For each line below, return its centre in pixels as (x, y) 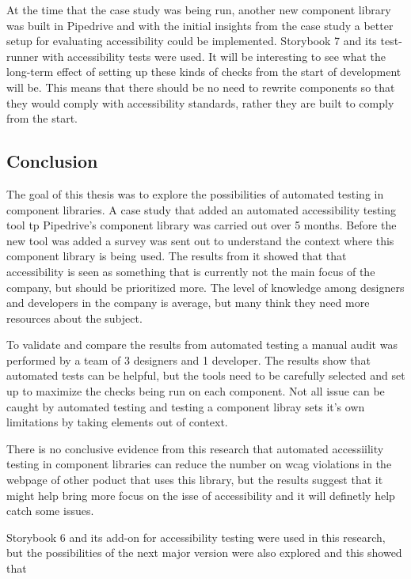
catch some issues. (50, 511)
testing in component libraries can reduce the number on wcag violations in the (199, 464)
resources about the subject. (74, 318)
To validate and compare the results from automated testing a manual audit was (202, 344)
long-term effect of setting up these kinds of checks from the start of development (204, 72)
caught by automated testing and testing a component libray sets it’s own (186, 406)
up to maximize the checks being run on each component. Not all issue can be (196, 391)
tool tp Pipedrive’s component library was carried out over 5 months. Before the (202, 225)
